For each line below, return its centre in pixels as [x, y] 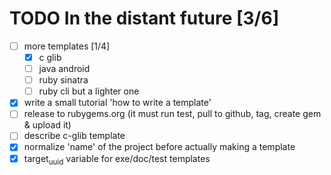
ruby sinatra [63, 80]
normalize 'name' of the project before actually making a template [159, 147]
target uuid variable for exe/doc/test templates [117, 159]
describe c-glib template [74, 136]
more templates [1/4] [67, 46]
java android [64, 69]
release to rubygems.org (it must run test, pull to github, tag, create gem [172, 114]
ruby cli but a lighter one [89, 91]
